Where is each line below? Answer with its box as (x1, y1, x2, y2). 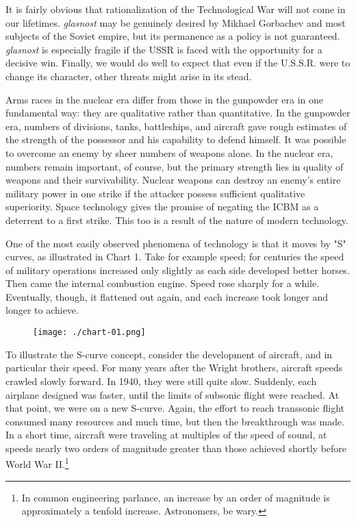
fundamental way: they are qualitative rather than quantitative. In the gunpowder (5, 105, 351, 120)
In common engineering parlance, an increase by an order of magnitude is (21, 490, 330, 504)
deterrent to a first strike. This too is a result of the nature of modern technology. (5, 212, 348, 227)
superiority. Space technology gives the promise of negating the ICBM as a (5, 199, 319, 214)
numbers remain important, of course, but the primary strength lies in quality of (5, 159, 344, 173)
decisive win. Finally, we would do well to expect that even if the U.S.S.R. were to (5, 55, 351, 70)
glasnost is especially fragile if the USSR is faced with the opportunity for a (5, 42, 322, 56)
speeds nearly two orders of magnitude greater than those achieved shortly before (5, 440, 347, 455)
